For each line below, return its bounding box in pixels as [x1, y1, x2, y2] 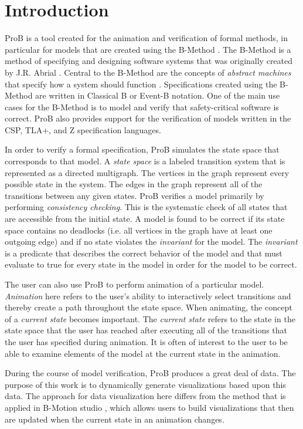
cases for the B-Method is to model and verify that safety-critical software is [5, 100, 279, 113]
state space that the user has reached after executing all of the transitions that [5, 324, 288, 336]
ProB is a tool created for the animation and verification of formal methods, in [5, 32, 288, 44]
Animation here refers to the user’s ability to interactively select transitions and [5, 289, 291, 302]
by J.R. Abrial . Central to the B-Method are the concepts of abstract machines [5, 66, 291, 78]
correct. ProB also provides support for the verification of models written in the [5, 112, 291, 124]
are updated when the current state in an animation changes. [5, 413, 224, 425]
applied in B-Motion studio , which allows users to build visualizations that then [5, 401, 294, 413]
